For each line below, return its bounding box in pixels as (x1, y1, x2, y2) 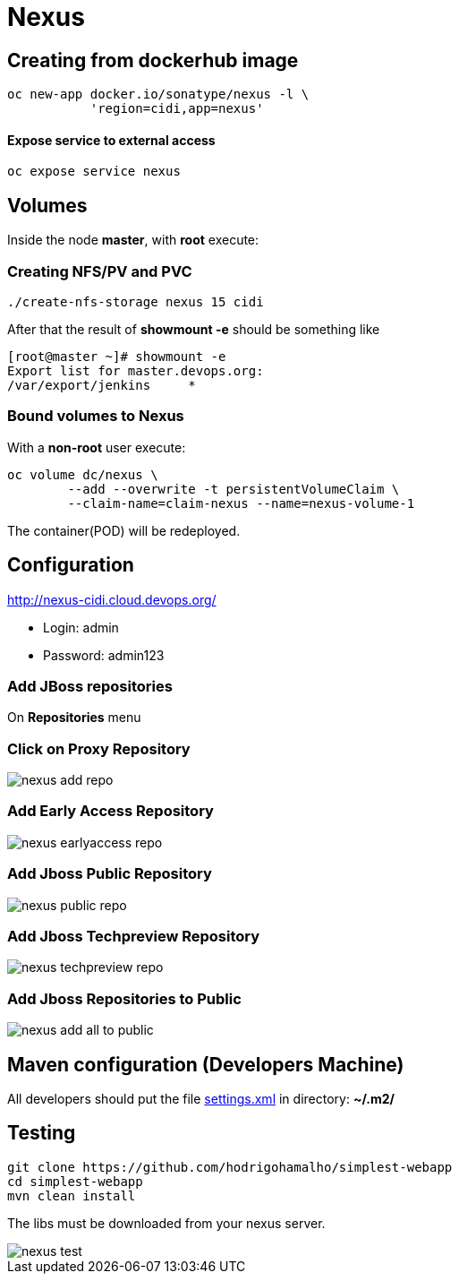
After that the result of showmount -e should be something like (7, 321, 380, 337)
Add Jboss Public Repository (7, 864, 212, 883)
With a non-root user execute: (7, 439, 186, 455)
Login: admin (43, 619, 119, 635)
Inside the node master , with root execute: (7, 232, 259, 248)
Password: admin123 (43, 647, 165, 663)
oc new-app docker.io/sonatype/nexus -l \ (7, 87, 310, 102)
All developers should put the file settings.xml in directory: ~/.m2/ (7, 1090, 395, 1106)
